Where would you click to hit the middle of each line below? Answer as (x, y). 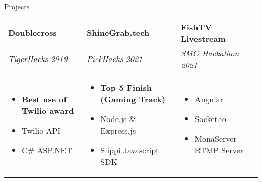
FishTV (196, 27)
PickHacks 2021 (115, 59)
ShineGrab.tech (118, 33)
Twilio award (48, 110)
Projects (17, 6)
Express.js (118, 130)
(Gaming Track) (133, 99)
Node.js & (118, 118)
